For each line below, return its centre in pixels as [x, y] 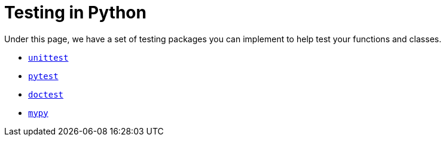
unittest [48, 57]
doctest [46, 94]
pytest [43, 76]
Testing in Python [75, 12]
